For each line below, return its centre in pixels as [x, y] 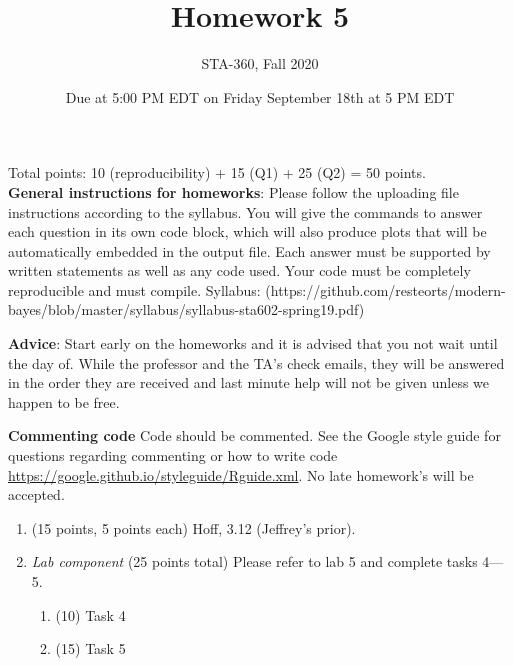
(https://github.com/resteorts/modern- [385, 289]
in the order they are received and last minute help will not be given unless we [249, 382]
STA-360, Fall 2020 [260, 63]
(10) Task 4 [90, 614]
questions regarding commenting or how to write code [173, 455]
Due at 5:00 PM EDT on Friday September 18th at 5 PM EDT [260, 96]
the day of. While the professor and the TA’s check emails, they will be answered [256, 362]
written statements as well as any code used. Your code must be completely [239, 270]
